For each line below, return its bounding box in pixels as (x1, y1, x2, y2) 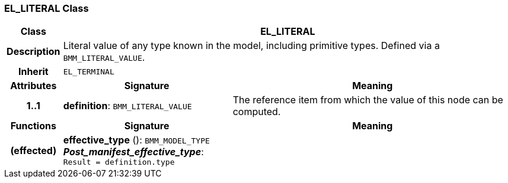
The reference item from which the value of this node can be (232, 94, 503, 106)
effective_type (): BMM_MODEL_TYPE (63, 134, 210, 146)
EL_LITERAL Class (4, 2, 89, 14)
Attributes (10, 80, 57, 92)
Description (7, 45, 60, 58)
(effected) (10, 144, 57, 156)
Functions (10, 120, 56, 132)
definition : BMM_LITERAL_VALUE (63, 100, 192, 112)
